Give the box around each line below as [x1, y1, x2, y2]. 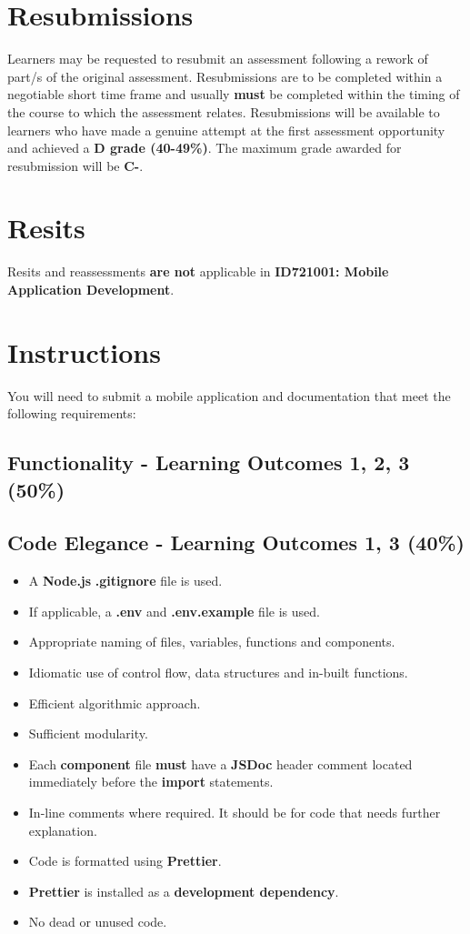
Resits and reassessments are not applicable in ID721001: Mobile [7, 262, 389, 281]
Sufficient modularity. [28, 724, 148, 743]
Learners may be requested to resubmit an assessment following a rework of [7, 49, 428, 68]
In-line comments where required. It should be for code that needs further [28, 803, 441, 822]
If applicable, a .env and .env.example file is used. [28, 601, 320, 620]
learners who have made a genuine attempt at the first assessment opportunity [7, 120, 445, 139]
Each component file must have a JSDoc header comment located [28, 754, 413, 773]
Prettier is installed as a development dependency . [28, 881, 339, 900]
